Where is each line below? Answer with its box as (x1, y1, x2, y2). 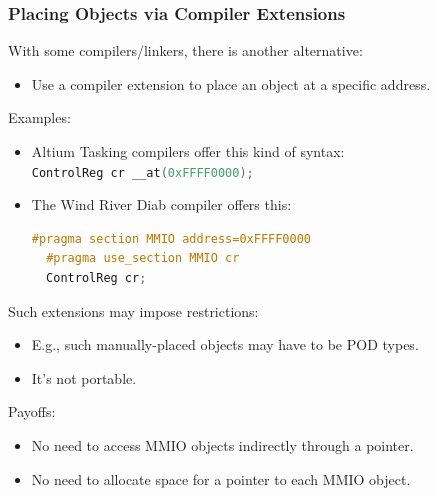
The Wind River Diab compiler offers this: (31, 194, 292, 215)
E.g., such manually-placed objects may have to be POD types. (31, 334, 419, 355)
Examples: (8, 107, 71, 128)
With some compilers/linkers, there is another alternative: (8, 40, 363, 61)
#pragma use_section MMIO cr (46, 251, 240, 266)
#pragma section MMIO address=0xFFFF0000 (31, 231, 311, 246)
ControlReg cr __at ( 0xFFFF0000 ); (31, 165, 254, 180)
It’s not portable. (31, 367, 137, 388)
